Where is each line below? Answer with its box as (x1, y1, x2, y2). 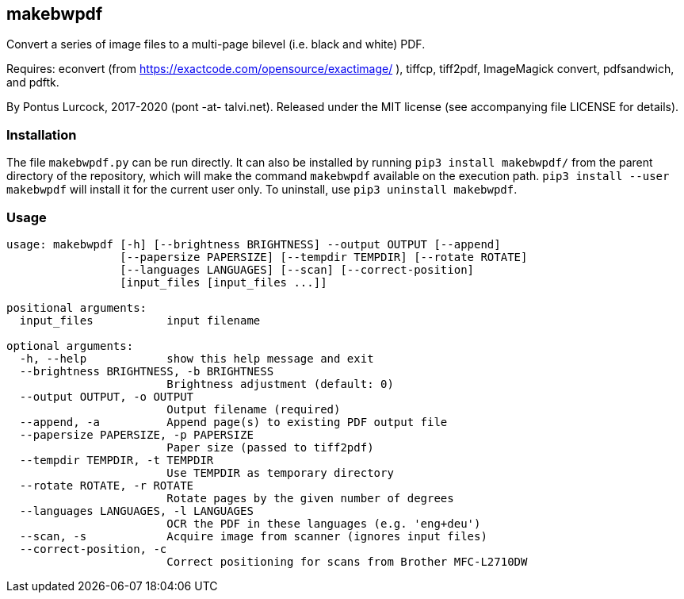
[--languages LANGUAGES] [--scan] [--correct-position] (120, 263, 475, 276)
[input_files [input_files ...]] (120, 275, 327, 289)
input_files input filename (19, 313, 261, 327)
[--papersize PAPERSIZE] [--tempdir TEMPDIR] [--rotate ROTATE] (120, 250, 528, 263)
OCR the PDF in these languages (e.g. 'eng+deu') (166, 516, 481, 530)
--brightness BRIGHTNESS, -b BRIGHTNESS (19, 364, 274, 378)
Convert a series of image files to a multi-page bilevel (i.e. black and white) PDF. (6, 37, 426, 52)
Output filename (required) (166, 402, 341, 416)
